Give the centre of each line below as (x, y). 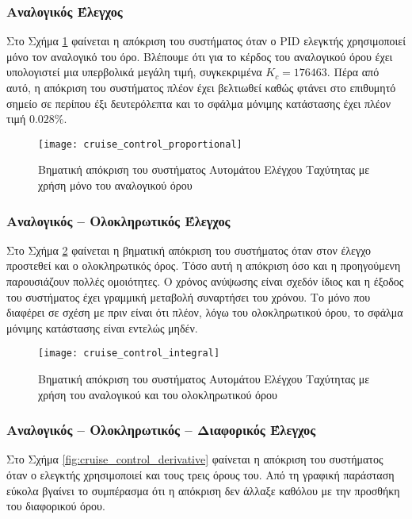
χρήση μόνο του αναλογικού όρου (115, 185)
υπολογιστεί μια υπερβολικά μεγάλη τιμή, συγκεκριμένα (134, 72)
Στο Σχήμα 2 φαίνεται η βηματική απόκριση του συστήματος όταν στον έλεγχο (189, 250)
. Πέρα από (353, 72)
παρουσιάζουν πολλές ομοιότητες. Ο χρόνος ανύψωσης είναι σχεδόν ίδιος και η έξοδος (205, 281)
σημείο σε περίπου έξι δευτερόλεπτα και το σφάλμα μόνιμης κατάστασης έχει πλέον (199, 103)
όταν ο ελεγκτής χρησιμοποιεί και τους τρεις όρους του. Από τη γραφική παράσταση (200, 475)
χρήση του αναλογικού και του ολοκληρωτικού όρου (158, 394)
